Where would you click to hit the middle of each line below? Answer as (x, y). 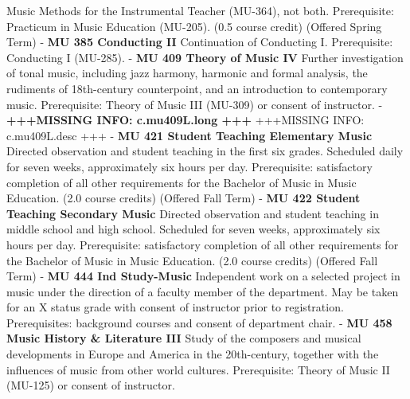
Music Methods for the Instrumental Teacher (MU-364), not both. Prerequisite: (200, 10)
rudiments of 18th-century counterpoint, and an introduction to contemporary (197, 88)
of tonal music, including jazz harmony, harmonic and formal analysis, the (187, 73)
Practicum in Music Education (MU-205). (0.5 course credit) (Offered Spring (194, 26)
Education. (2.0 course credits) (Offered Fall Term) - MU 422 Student (184, 198)
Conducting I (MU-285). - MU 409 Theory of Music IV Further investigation (205, 57)
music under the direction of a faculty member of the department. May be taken (203, 291)
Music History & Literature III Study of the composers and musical (184, 338)
